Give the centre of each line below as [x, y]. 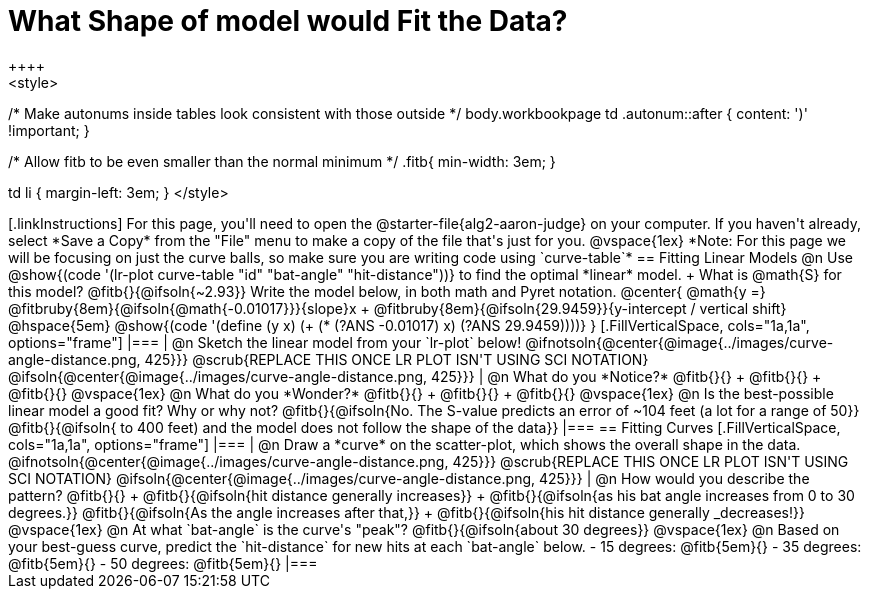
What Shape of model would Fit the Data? [288, 21]
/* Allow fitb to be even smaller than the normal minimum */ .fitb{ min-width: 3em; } [282, 161]
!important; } [49, 130]
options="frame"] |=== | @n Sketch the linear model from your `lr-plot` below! [265, 342]
